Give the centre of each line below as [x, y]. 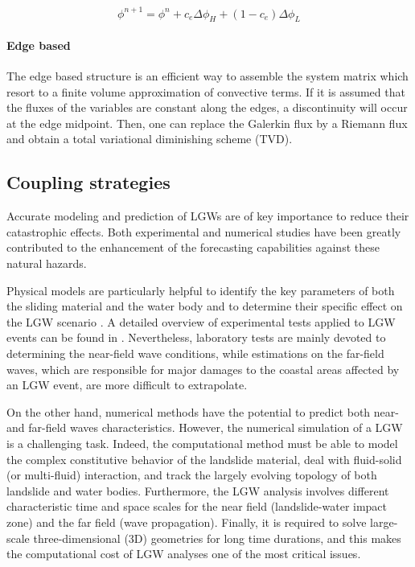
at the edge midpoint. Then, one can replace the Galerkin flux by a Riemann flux [207, 123]
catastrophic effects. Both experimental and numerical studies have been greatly [204, 231]
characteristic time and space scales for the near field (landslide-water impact [197, 506]
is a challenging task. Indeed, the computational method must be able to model [202, 443]
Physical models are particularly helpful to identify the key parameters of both [201, 290]
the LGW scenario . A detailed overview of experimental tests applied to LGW [201, 321]
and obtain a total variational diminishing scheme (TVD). [150, 139]
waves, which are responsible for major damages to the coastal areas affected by [203, 369]
